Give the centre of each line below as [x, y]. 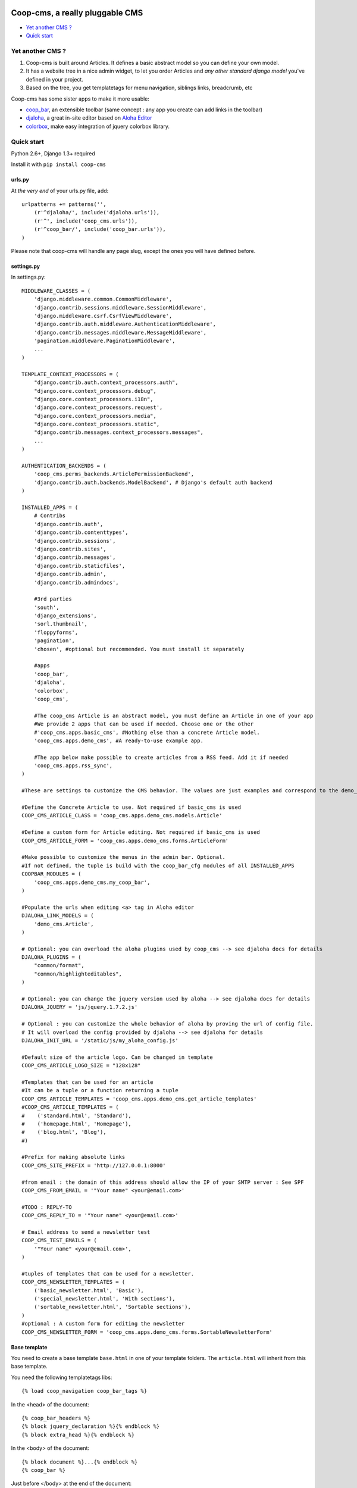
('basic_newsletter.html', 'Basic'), [89, 1290]
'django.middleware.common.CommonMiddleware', [103, 299]
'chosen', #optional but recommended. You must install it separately [139, 649]
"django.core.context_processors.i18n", [94, 399]
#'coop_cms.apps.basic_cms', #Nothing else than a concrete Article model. [147, 732]
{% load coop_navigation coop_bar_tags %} [84, 1391]
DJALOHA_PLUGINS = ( [51, 957]
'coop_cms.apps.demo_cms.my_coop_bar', [92, 882]
